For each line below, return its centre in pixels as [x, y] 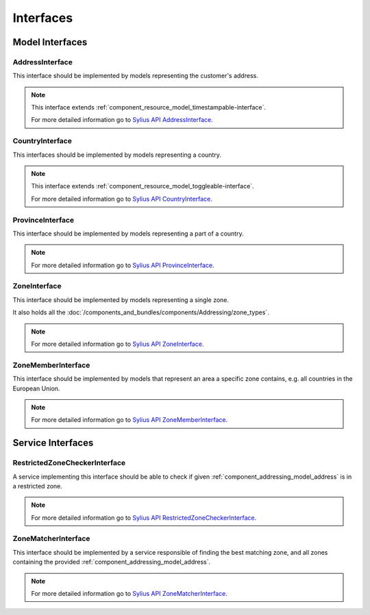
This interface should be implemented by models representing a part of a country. [128, 234]
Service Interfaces [53, 443]
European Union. [36, 388]
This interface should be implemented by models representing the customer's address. [135, 76]
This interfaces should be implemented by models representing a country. [117, 155]
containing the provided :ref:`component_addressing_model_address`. [112, 562]
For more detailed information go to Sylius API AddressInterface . [122, 120]
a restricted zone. [38, 486]
